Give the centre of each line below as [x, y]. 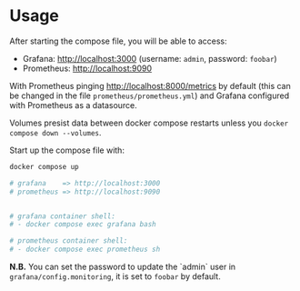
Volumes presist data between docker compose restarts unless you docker [149, 123]
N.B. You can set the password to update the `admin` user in [123, 267]
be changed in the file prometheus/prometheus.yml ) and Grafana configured [149, 95]
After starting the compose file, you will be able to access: [118, 41]
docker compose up [44, 166]
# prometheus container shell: [69, 241]
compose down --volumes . [55, 132]
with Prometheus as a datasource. [74, 105]
